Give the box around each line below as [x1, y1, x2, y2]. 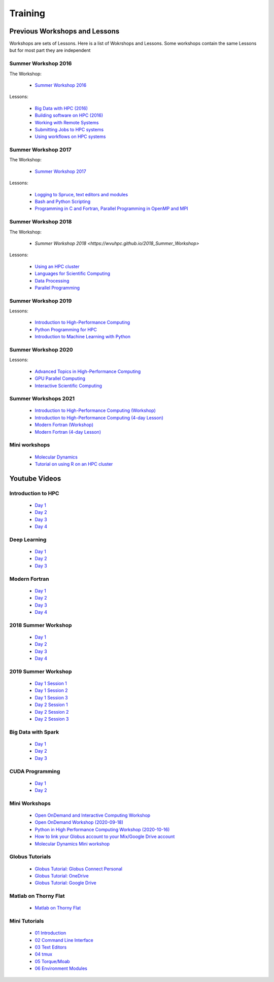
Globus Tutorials [9, 853, 51, 860]
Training [9, 8, 46, 19]
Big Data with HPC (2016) [35, 105, 88, 111]
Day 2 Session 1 [35, 702, 68, 708]
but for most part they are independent [9, 47, 91, 53]
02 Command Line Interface [35, 937, 93, 943]
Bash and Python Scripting [35, 198, 91, 205]
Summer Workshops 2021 [9, 395, 75, 402]
